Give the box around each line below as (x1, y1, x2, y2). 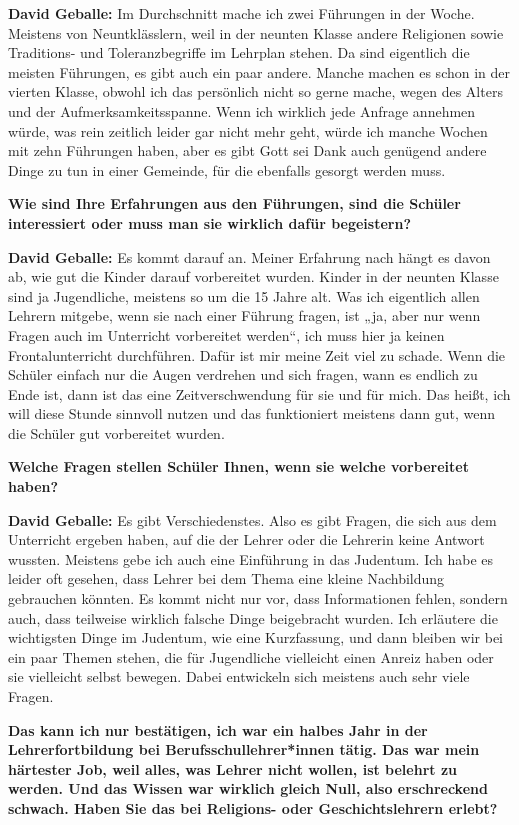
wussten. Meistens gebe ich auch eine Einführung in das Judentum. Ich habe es (8, 548, 494, 569)
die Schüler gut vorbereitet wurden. (8, 422, 225, 443)
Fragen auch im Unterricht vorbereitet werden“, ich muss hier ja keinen (8, 324, 445, 345)
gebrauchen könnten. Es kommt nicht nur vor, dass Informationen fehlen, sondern (8, 588, 508, 609)
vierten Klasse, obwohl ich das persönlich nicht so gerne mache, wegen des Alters (8, 81, 503, 102)
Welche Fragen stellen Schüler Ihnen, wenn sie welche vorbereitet (8, 456, 469, 477)
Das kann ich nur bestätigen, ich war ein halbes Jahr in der (8, 719, 428, 740)
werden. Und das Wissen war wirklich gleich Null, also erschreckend (8, 778, 488, 799)
